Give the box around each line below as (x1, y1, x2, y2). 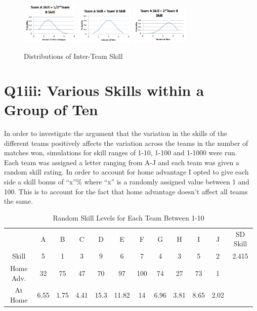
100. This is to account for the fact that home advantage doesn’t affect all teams (4, 186, 248, 196)
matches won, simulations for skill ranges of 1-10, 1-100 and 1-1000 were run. (4, 147, 237, 158)
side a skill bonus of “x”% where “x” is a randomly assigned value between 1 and (4, 177, 250, 187)
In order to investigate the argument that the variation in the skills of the (4, 128, 227, 138)
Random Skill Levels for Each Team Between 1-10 (52, 212, 205, 222)
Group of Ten (4, 99, 98, 120)
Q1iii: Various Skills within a (4, 80, 204, 100)
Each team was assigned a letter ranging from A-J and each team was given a (4, 157, 239, 167)
